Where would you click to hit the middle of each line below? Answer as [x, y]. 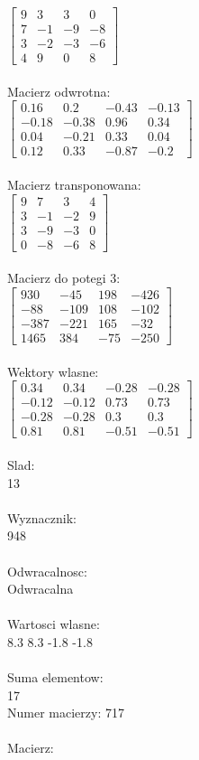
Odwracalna [41, 589]
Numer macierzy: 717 [66, 713]
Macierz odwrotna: [59, 91]
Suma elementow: [55, 677]
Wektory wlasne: [53, 371]
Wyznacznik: [42, 517]
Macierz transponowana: [74, 185]
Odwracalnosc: [47, 571]
